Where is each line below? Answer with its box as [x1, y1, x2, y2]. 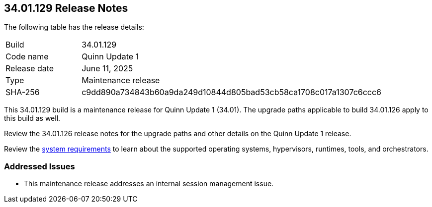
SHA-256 [5, 87, 40, 98]
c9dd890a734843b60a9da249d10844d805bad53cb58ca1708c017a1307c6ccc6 [82, 87, 382, 98]
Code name [5, 52, 49, 62]
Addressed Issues [4, 161, 75, 171]
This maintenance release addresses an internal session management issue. [24, 179, 274, 188]
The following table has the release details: [4, 23, 144, 32]
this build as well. [4, 114, 61, 123]
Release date [5, 63, 54, 74]
